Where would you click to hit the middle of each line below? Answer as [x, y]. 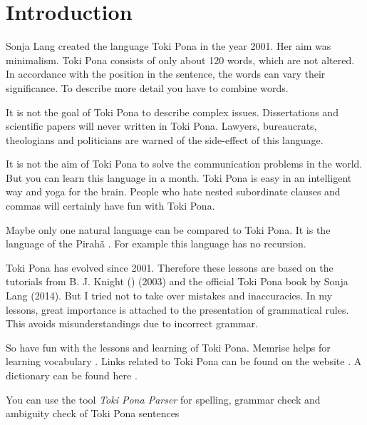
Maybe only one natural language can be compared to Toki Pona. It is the [168, 229]
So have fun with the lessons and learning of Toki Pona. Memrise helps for [168, 347]
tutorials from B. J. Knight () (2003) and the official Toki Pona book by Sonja [177, 281]
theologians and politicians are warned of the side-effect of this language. [165, 139]
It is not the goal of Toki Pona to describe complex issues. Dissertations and [172, 112]
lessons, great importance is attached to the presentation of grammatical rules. [177, 309]
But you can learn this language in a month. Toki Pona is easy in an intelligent [179, 177]
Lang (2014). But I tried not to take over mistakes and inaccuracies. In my [169, 296]
